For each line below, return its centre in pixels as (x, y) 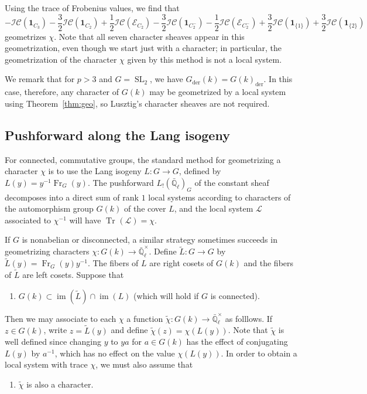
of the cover (145, 208)
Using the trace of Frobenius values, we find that (92, 8)
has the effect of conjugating (237, 342)
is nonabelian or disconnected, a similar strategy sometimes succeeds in (150, 240)
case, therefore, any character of (62, 92)
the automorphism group (49, 208)
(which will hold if (166, 295)
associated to (28, 220)
